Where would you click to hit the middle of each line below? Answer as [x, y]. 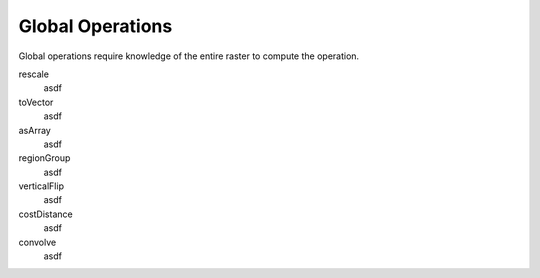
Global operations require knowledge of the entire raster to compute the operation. [189, 56]
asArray [35, 130]
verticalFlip [41, 186]
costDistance [46, 214]
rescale [34, 74]
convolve [37, 242]
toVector [36, 102]
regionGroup [44, 158]
